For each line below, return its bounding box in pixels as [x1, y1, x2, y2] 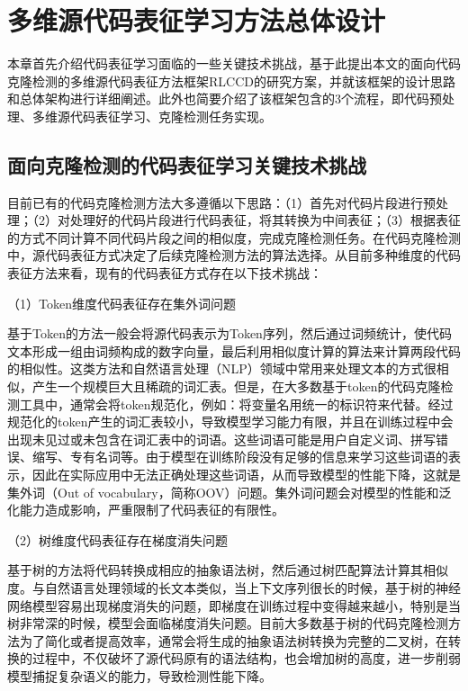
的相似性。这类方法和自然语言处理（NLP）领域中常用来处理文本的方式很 [7, 359, 436, 378]
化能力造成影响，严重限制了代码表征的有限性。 [7, 500, 284, 519]
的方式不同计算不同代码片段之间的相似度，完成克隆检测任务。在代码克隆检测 [7, 228, 461, 247]
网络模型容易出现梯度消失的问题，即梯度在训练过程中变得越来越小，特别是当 [7, 596, 461, 615]
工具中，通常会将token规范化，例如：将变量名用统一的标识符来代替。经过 [19, 394, 454, 413]
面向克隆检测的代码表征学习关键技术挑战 [7, 150, 366, 178]
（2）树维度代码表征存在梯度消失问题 [7, 530, 228, 549]
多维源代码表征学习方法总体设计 [7, 2, 386, 39]
